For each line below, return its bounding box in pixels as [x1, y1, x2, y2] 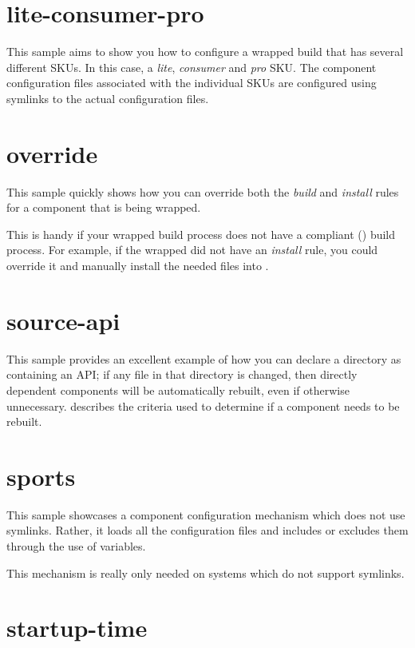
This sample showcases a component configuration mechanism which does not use [6, 506, 405, 523]
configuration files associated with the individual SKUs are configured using [6, 74, 377, 91]
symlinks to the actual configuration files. [6, 89, 209, 106]
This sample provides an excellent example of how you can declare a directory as [6, 350, 401, 367]
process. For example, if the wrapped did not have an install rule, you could [6, 241, 378, 258]
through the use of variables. [6, 538, 146, 554]
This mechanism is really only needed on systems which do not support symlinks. [6, 564, 405, 581]
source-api [6, 304, 121, 336]
